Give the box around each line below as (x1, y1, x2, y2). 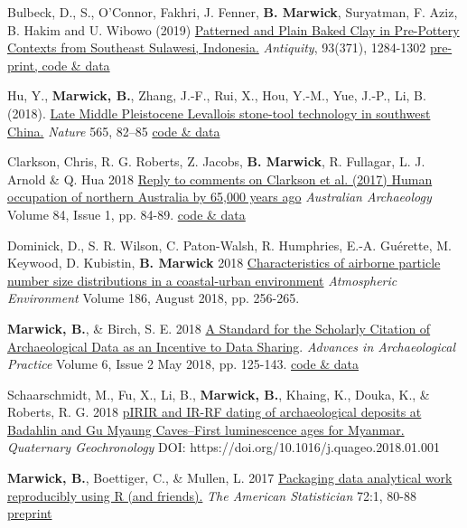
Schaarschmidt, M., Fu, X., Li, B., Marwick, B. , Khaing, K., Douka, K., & (7, 384, 430, 403)
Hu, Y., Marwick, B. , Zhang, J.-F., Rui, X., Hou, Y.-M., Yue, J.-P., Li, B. (7, 86, 426, 105)
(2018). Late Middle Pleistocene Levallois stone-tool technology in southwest (7, 103, 431, 122)
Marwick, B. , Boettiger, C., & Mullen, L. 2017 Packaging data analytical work (7, 468, 453, 487)
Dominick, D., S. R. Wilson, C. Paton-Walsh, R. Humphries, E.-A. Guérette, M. (7, 235, 452, 254)
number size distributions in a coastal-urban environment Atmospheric (7, 270, 397, 289)
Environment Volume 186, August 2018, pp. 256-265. (7, 288, 300, 307)
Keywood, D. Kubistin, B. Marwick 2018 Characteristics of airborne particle (7, 253, 441, 272)
